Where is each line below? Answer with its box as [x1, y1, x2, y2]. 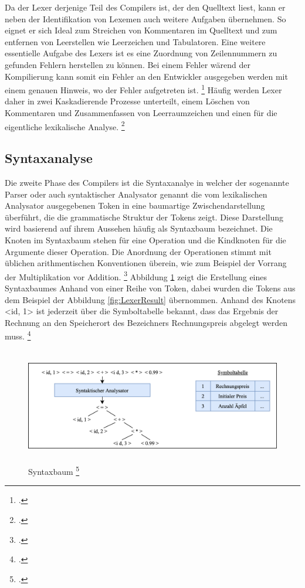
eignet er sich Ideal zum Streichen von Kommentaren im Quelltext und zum [5, 24, 277, 36]
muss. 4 [5, 328, 31, 342]
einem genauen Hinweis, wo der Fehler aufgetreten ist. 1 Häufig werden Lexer [5, 82, 282, 96]
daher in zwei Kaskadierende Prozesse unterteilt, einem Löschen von [5, 95, 250, 107]
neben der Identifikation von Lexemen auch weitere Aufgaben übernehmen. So [5, 12, 286, 25]
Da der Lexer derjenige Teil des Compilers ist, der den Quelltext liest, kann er [5, 1, 286, 13]
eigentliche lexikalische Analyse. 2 [5, 118, 125, 132]
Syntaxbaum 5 [28, 464, 80, 477]
